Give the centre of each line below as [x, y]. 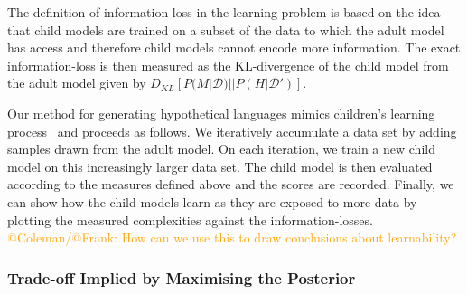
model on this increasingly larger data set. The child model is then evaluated [220, 166]
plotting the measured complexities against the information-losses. [190, 219]
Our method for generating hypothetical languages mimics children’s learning [221, 113]
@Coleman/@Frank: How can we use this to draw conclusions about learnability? [232, 237]
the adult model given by [77, 83]
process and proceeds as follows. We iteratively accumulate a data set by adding [232, 131]
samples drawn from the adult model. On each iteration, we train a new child [221, 149]
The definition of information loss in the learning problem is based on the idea [224, 12]
